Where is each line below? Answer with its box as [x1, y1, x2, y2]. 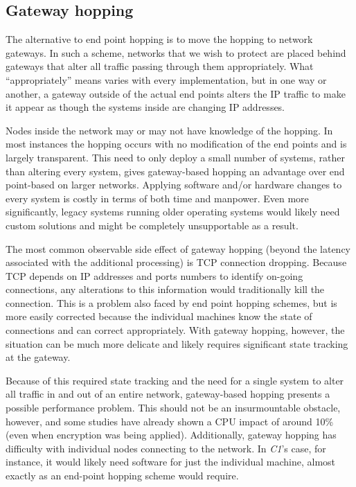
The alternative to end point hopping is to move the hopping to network [6, 32, 313, 46]
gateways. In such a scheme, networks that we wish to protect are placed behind [6, 45, 346, 60]
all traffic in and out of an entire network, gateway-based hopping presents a [6, 387, 330, 401]
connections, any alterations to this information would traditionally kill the [6, 282, 325, 296]
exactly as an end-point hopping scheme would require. [6, 468, 239, 483]
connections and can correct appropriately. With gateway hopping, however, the [6, 323, 345, 337]
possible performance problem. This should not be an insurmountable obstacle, [6, 400, 341, 415]
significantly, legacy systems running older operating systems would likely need [6, 204, 340, 219]
